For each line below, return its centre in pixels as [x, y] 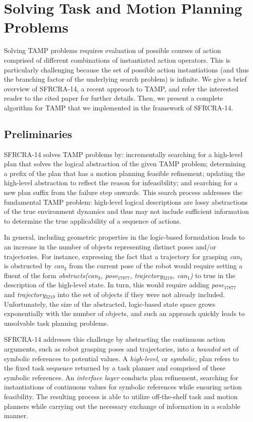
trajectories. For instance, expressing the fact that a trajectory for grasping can [122, 256]
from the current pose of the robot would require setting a [156, 266]
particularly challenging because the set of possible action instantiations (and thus [126, 69]
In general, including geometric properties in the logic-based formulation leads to [125, 237]
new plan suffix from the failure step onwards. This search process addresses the [123, 192]
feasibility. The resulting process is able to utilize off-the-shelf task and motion [121, 396]
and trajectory [25, 294]
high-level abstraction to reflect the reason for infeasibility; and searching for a [121, 183]
